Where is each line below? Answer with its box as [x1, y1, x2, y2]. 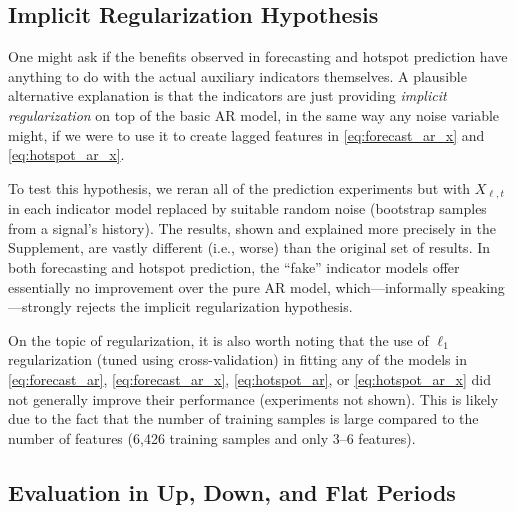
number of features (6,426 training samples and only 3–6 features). [8, 427, 416, 448]
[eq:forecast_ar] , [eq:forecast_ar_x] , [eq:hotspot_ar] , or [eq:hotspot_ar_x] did [8, 368, 491, 389]
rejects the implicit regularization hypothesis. [76, 296, 353, 317]
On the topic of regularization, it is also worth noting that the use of [8, 329, 429, 350]
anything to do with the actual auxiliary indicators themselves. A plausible [8, 65, 467, 86]
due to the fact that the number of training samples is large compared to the [8, 408, 479, 429]
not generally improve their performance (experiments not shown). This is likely [8, 388, 499, 409]
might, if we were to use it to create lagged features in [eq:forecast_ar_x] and [8, 124, 485, 145]
